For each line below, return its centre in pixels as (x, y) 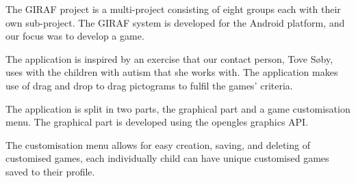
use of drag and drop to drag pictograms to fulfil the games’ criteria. (149, 85)
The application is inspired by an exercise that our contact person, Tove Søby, (169, 58)
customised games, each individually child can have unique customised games (167, 158)
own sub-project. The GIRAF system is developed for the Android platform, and (175, 22)
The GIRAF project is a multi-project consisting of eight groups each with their (173, 9)
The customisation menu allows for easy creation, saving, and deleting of (158, 144)
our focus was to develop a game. (75, 36)
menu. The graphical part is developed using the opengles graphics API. (157, 122)
